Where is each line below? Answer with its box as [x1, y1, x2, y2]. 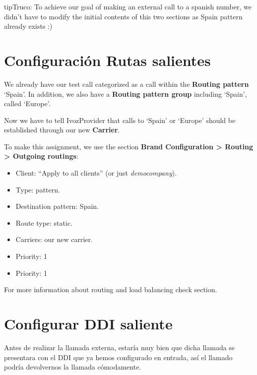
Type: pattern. [15, 184, 60, 194]
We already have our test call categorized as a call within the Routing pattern [4, 78, 249, 89]
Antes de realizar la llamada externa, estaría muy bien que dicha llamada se [4, 342, 235, 352]
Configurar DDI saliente [4, 313, 173, 333]
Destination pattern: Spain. [15, 201, 99, 211]
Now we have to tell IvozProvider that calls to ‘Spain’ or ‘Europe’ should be [4, 115, 236, 125]
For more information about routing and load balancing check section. [4, 284, 217, 295]
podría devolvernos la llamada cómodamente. [4, 362, 141, 372]
